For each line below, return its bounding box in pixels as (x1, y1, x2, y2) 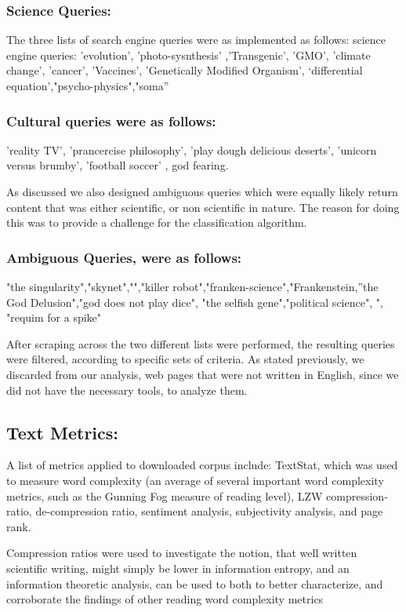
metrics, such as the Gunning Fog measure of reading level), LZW (6, 487, 323, 504)
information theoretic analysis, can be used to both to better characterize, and (6, 575, 383, 592)
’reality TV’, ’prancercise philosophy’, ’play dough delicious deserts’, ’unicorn (6, 141, 377, 158)
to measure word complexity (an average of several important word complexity (6, 472, 384, 488)
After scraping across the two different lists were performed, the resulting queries (6, 335, 395, 352)
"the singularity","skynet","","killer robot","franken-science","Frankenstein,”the (6, 279, 379, 294)
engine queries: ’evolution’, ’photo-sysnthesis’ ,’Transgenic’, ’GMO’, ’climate (6, 46, 371, 63)
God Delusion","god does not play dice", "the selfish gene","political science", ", (6, 293, 383, 310)
